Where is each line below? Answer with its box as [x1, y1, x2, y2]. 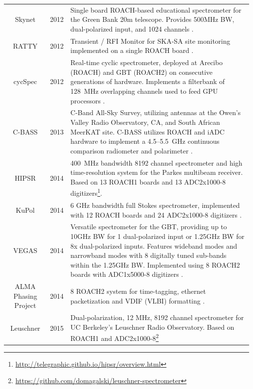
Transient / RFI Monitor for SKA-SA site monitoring [70, 35, 230, 46]
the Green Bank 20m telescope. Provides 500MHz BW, [70, 14, 235, 24]
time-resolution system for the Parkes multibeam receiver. [70, 167, 243, 177]
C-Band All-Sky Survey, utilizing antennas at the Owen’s [70, 107, 241, 118]
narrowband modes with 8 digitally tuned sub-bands [70, 250, 227, 260]
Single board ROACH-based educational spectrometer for [70, 4, 242, 15]
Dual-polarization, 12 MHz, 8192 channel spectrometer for [70, 312, 244, 322]
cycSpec [13, 76, 37, 86]
